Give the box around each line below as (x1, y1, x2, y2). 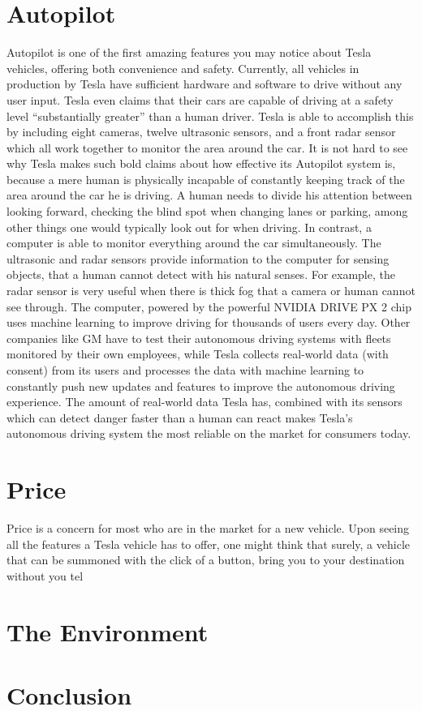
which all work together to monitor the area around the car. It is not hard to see (6, 139, 408, 156)
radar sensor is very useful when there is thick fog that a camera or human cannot (6, 282, 416, 299)
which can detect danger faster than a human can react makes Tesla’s (6, 409, 353, 426)
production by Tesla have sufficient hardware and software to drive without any (6, 75, 403, 92)
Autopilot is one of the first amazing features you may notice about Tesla (6, 44, 372, 61)
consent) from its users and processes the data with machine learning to (6, 362, 364, 378)
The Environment (6, 615, 209, 648)
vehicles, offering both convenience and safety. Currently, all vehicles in (6, 59, 360, 76)
